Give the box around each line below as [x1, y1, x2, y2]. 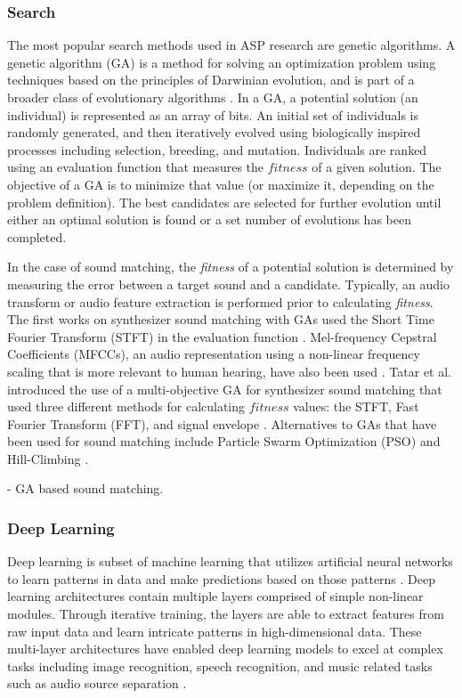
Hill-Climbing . [7, 449, 89, 467]
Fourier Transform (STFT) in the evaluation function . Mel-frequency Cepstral [7, 327, 437, 345]
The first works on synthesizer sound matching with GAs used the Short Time [7, 310, 434, 329]
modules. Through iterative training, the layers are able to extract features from [7, 605, 444, 623]
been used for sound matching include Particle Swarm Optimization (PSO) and [7, 432, 441, 450]
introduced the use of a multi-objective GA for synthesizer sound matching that [7, 379, 442, 398]
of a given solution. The [312, 158, 442, 176]
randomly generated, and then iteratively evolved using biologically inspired [7, 123, 421, 142]
